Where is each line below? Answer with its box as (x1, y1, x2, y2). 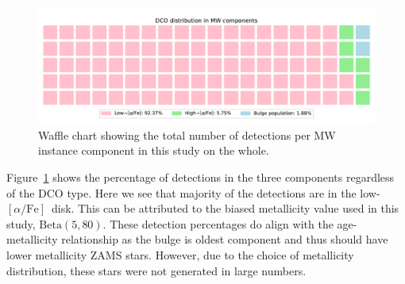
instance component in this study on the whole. (38, 142, 269, 159)
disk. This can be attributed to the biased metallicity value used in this (51, 200, 399, 217)
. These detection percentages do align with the (102, 215, 334, 232)
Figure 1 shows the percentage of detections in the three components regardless (6, 169, 395, 186)
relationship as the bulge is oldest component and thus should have (61, 231, 388, 248)
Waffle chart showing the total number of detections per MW (38, 126, 336, 143)
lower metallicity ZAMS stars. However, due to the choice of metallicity (6, 246, 354, 263)
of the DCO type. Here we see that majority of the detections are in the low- (6, 184, 380, 201)
